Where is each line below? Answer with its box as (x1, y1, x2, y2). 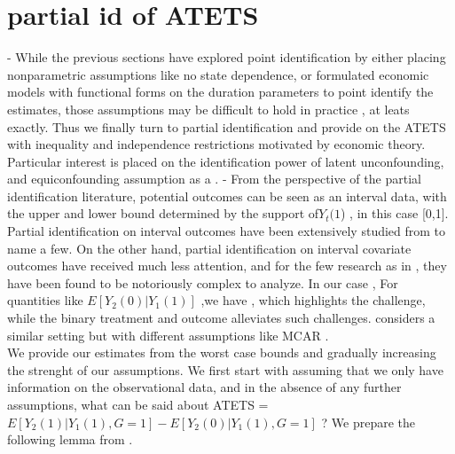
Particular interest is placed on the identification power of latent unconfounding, (7, 152, 444, 170)
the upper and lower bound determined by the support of (7, 204, 319, 223)
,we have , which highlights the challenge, (200, 291, 426, 309)
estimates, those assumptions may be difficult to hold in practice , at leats (7, 99, 410, 118)
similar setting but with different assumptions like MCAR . (7, 325, 329, 344)
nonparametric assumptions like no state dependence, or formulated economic (7, 65, 429, 83)
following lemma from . (7, 430, 133, 449)
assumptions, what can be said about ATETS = (7, 395, 269, 413)
